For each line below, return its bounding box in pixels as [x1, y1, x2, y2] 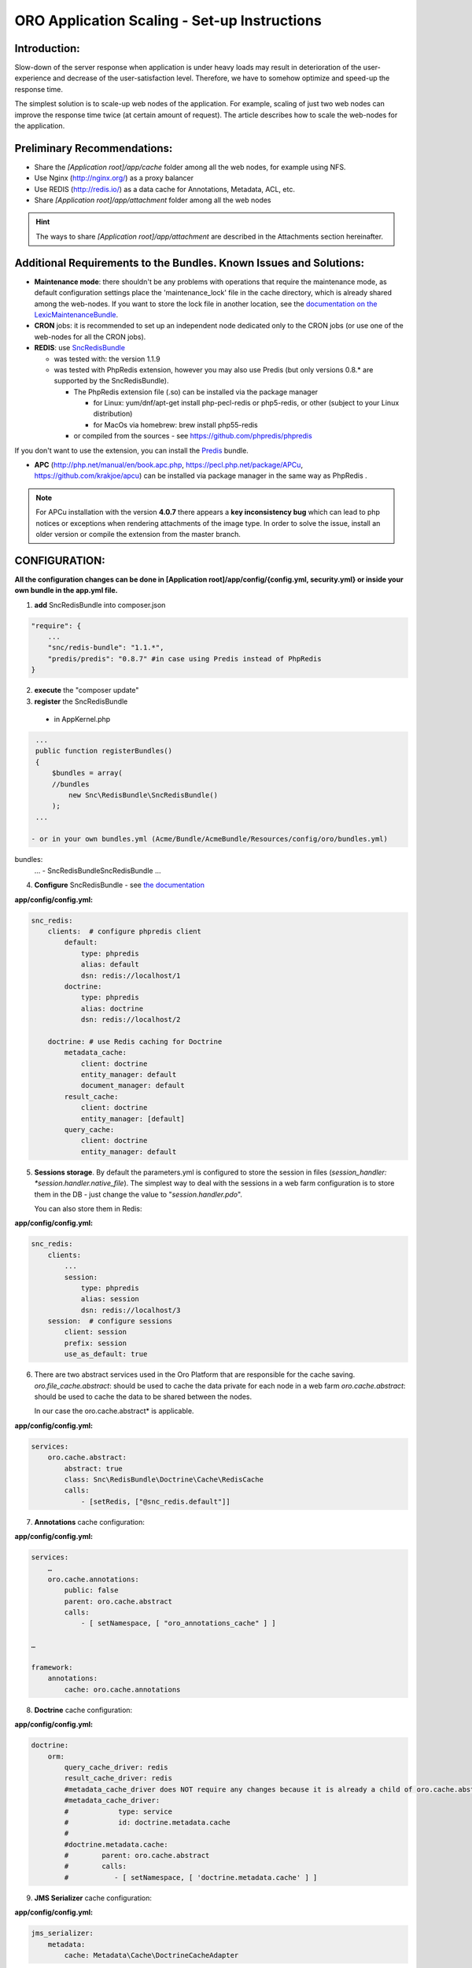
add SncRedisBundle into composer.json [34, 600, 166, 609]
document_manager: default [80, 1081, 185, 1090]
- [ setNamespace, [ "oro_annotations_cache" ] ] [80, 1618, 276, 1628]
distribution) [93, 409, 133, 419]
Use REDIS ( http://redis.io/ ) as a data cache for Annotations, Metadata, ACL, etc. [34, 184, 295, 194]
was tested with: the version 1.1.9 [53, 354, 160, 364]
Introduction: [14, 42, 80, 55]
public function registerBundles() [35, 746, 173, 756]
